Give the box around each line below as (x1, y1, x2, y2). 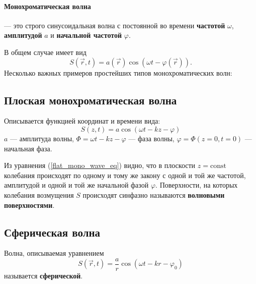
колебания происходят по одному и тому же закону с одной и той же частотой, (4, 169, 246, 180)
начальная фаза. (4, 143, 52, 153)
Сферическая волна (4, 224, 101, 240)
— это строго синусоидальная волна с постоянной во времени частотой (4, 20, 225, 30)
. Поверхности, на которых (155, 180, 238, 190)
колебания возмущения (4, 189, 74, 200)
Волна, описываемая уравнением (4, 248, 104, 258)
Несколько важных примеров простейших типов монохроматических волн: (4, 67, 232, 78)
